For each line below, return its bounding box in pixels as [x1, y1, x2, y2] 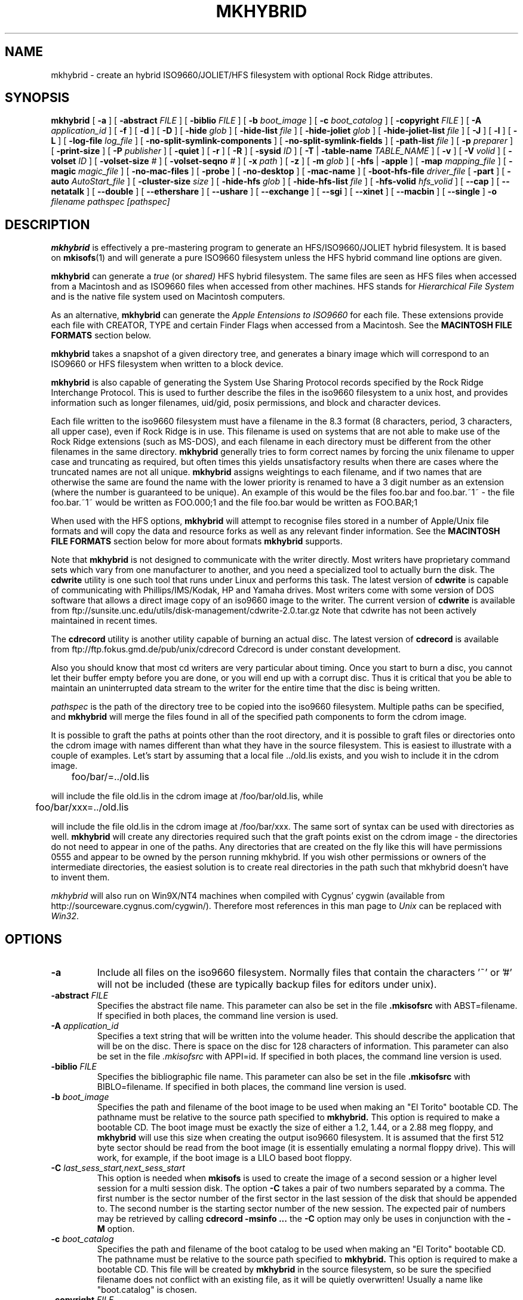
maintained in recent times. [51, 615, 158, 626]
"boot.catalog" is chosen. [97, 1284, 197, 1295]
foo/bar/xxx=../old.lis [35, 801, 129, 814]
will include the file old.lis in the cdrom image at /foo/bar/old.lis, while [51, 791, 324, 802]
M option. [97, 1224, 135, 1234]
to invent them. [51, 872, 110, 883]
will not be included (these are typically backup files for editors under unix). [97, 978, 437, 991]
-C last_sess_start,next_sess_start [51, 1163, 185, 1173]
